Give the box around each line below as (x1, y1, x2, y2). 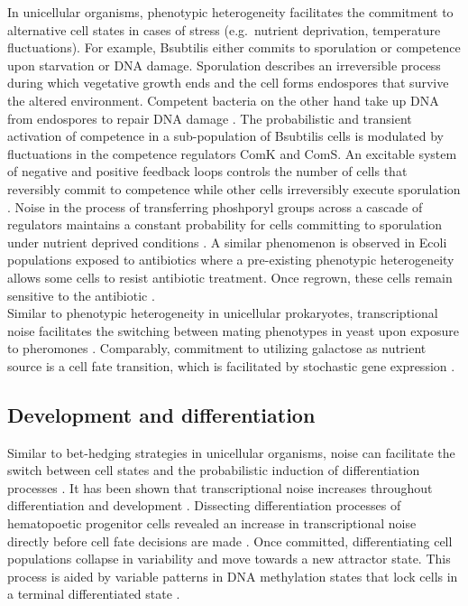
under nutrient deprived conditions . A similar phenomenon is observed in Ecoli (7, 232, 447, 251)
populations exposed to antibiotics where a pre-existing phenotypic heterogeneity (7, 250, 454, 269)
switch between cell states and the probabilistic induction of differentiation (7, 461, 420, 480)
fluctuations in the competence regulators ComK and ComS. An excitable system (7, 144, 457, 163)
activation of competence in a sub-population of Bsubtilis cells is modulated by (7, 126, 445, 145)
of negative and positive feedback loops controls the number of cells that (7, 162, 408, 181)
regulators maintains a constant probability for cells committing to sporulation (7, 215, 443, 234)
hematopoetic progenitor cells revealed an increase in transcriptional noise (7, 514, 417, 533)
